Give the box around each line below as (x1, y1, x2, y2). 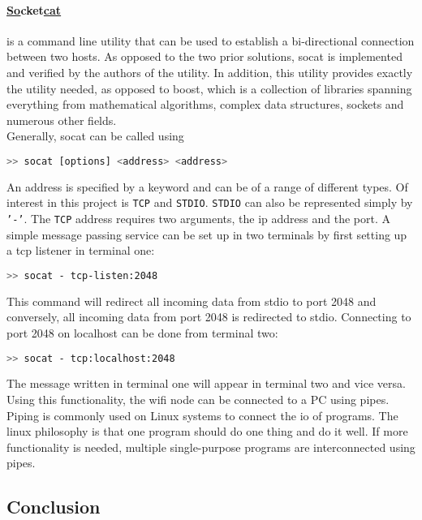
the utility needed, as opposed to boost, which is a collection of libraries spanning (6, 80, 412, 97)
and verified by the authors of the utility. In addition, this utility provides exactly (6, 63, 413, 80)
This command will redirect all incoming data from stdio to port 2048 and (6, 292, 377, 309)
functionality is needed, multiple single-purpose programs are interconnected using (6, 438, 416, 455)
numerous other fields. (6, 111, 117, 128)
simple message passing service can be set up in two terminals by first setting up (6, 226, 407, 243)
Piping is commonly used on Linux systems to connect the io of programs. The (6, 406, 398, 423)
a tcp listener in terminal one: (6, 242, 155, 259)
